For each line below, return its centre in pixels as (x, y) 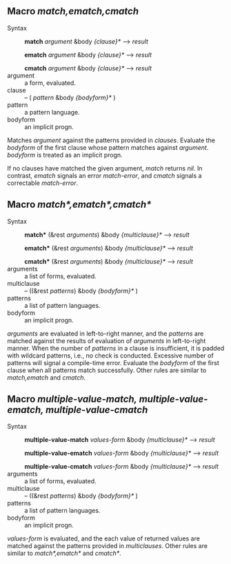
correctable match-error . (43, 183)
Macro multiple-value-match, (72, 399)
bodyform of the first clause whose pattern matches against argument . (108, 147)
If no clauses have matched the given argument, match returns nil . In (105, 168)
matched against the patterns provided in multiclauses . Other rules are (108, 546)
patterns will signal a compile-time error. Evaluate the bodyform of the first (113, 362)
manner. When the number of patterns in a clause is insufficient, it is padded (116, 348)
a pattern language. (52, 112)
